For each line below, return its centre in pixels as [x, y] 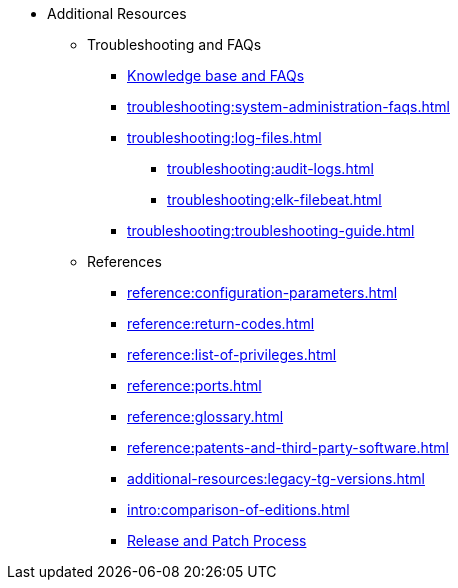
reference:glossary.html [205, 416]
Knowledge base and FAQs [216, 75]
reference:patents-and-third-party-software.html [288, 447]
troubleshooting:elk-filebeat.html [274, 199]
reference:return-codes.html [221, 323]
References [124, 261]
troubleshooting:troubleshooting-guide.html [271, 230]
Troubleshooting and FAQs [174, 44]
